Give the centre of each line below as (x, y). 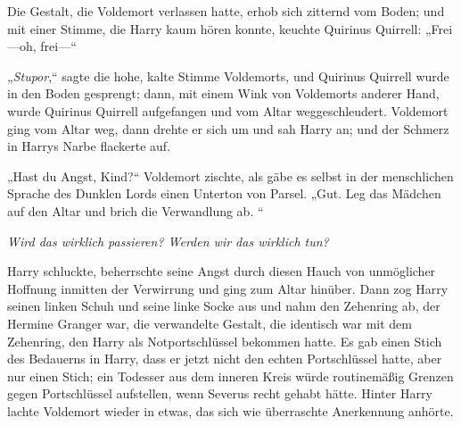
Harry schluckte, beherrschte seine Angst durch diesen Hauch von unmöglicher (222, 271)
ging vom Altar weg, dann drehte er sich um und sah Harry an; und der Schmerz (228, 128)
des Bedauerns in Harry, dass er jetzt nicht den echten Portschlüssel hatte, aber (225, 359)
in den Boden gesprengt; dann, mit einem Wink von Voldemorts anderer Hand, (223, 93)
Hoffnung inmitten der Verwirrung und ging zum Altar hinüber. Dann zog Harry (228, 288)
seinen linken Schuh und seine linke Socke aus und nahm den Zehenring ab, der (224, 306)
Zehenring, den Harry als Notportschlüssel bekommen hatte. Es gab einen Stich (225, 341)
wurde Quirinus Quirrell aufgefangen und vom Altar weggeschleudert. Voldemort (228, 110)
